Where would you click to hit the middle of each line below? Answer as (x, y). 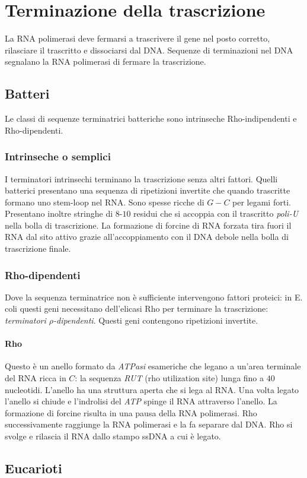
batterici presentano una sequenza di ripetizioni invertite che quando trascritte (148, 190)
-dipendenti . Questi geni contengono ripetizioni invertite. (156, 320)
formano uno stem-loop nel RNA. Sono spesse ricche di (105, 202)
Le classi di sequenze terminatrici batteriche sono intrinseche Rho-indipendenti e (151, 118)
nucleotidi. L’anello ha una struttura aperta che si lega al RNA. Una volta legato (152, 389)
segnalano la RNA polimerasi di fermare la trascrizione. (105, 61)
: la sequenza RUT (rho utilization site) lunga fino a (170, 378)
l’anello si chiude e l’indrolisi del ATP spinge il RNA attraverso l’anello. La (141, 401)
